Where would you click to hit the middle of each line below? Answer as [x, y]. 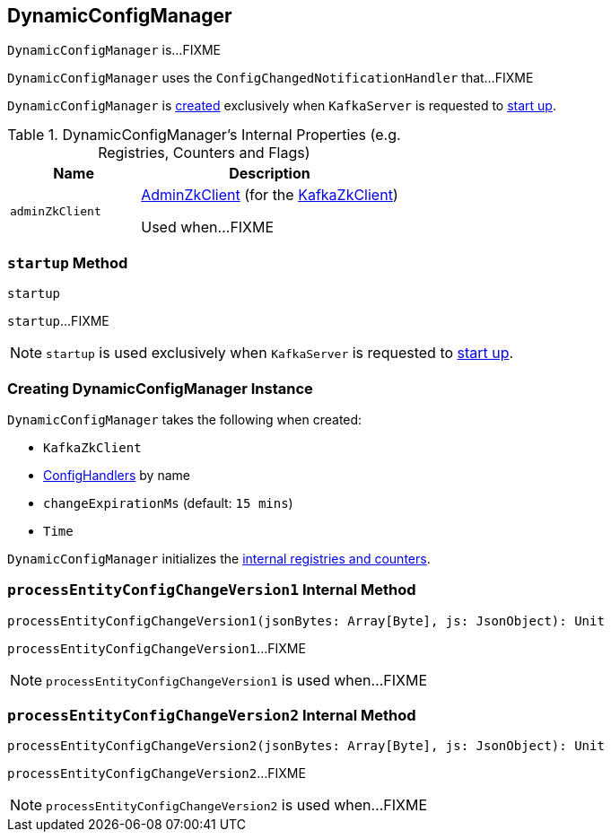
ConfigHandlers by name [117, 475]
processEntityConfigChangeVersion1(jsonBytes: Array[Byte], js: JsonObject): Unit [306, 621]
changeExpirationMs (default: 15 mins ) [168, 503]
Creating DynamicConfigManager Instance [160, 388]
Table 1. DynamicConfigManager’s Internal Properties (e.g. [204, 135]
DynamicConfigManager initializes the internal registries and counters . [219, 558]
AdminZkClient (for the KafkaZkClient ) [270, 195]
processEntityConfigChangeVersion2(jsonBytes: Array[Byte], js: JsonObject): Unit [306, 746]
